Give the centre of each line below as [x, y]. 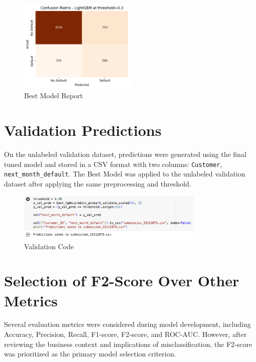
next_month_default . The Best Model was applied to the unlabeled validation [125, 174]
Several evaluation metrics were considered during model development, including [127, 324]
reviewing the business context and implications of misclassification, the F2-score [128, 344]
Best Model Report [54, 96]
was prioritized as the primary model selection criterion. [90, 354]
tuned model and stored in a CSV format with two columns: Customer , [113, 164]
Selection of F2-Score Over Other [122, 281]
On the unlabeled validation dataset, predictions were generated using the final [125, 154]
